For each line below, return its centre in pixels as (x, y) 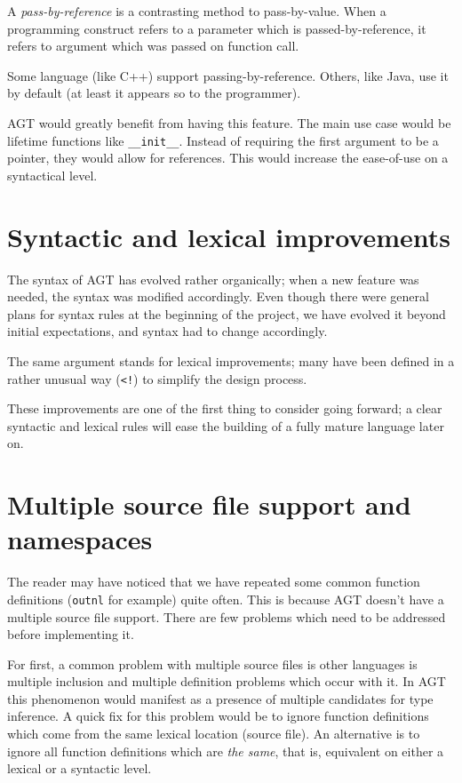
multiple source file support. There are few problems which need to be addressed (227, 616)
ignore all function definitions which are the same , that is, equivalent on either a (226, 751)
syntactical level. (52, 175)
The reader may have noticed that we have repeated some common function (214, 582)
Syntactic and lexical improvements (229, 236)
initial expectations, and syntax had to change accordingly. (167, 331)
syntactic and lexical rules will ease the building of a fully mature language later (226, 425)
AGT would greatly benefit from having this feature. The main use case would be (229, 122)
